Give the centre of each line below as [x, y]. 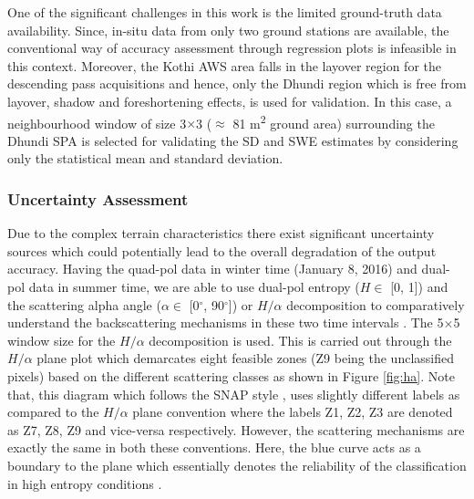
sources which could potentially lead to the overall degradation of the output [222, 250]
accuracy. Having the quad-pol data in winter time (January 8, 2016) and [212, 269]
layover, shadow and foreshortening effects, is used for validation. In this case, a [230, 101]
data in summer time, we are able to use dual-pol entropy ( [194, 286]
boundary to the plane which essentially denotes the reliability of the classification [237, 465]
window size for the [62, 340]
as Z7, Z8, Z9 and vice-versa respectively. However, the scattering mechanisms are [236, 429]
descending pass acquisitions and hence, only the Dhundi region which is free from [237, 83]
